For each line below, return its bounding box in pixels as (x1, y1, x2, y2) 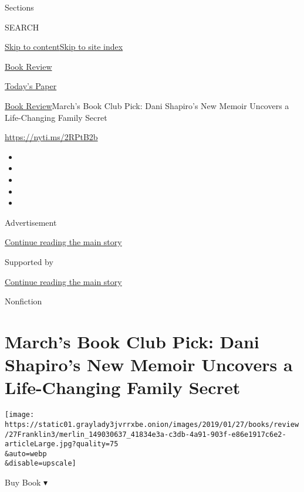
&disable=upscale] (5, 459, 76, 468)
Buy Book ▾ (5, 476, 48, 488)
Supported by (5, 255, 53, 267)
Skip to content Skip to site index (5, 40, 123, 53)
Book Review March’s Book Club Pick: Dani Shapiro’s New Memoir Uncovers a (5, 99, 289, 111)
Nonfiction (5, 295, 42, 307)
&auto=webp (5, 449, 47, 458)
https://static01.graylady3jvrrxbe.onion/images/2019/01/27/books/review (5, 420, 299, 429)
